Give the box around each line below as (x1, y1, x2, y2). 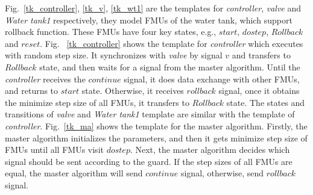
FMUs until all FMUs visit (5, 143, 104, 156)
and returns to (5, 84, 58, 97)
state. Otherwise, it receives (81, 84, 184, 97)
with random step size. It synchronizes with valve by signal (5, 49, 223, 61)
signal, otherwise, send (180, 167, 264, 179)
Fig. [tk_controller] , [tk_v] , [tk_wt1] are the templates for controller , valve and (5, 2, 302, 14)
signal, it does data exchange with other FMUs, (124, 72, 300, 85)
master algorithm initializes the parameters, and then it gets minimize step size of (5, 131, 308, 144)
